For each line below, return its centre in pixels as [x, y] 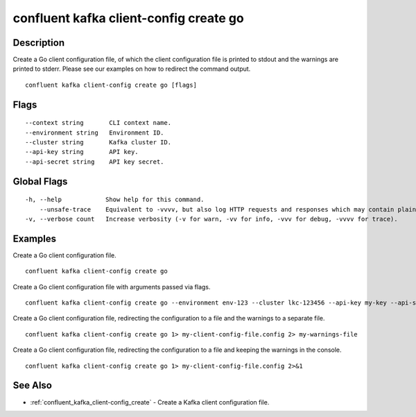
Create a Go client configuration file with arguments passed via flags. [112, 287]
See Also [32, 385]
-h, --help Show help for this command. [115, 200]
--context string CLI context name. [98, 123]
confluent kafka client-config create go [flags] [111, 85]
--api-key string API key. [82, 152]
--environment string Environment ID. [95, 133]
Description [39, 43]
